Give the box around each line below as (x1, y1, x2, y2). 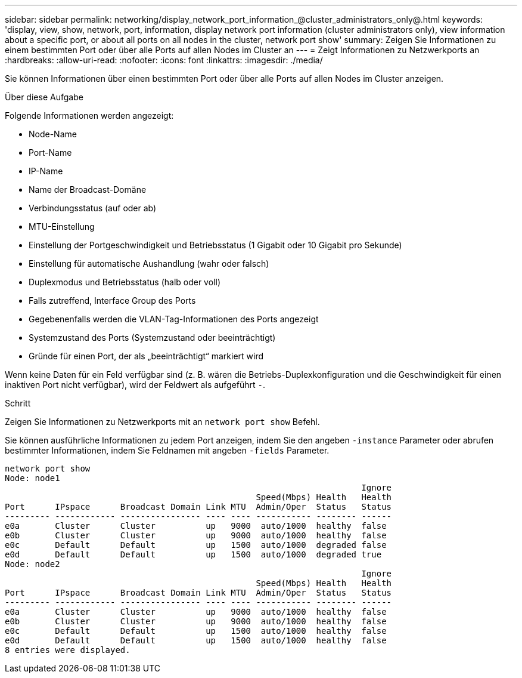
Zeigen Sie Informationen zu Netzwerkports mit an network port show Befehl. (5, 417, 320, 427)
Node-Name (29, 129, 77, 139)
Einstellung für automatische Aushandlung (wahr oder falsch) (29, 258, 269, 269)
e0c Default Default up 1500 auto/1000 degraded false (5, 540, 387, 550)
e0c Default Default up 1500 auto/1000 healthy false (5, 626, 387, 636)
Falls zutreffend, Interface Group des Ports (29, 295, 196, 306)
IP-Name (29, 166, 63, 176)
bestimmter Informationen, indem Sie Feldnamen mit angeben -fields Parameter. (5, 445, 330, 455)
